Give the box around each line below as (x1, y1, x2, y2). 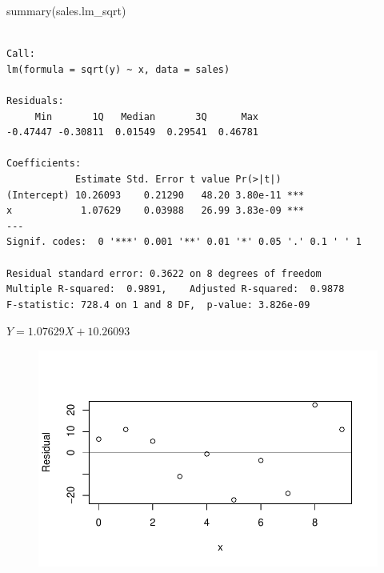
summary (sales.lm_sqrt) (6, 2, 126, 18)
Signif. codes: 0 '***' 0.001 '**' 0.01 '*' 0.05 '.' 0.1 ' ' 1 (6, 236, 362, 248)
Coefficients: (6, 158, 82, 170)
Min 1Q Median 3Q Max (34, 110, 258, 122)
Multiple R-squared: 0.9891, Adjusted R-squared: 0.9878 (6, 283, 345, 295)
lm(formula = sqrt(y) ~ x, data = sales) (6, 63, 230, 75)
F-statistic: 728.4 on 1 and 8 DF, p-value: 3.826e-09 (6, 299, 310, 311)
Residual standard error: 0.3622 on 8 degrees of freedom (6, 267, 322, 279)
